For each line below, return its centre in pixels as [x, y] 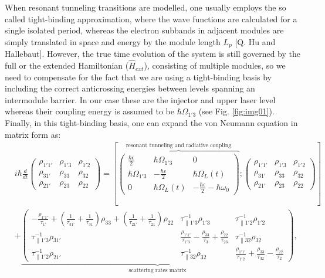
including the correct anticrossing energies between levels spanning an [130, 88]
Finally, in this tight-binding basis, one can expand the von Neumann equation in [151, 123]
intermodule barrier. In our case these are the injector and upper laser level [140, 99]
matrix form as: [33, 134]
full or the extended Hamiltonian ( [67, 65]
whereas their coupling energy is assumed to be [89, 111]
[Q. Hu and [255, 41]
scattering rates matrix [158, 271]
